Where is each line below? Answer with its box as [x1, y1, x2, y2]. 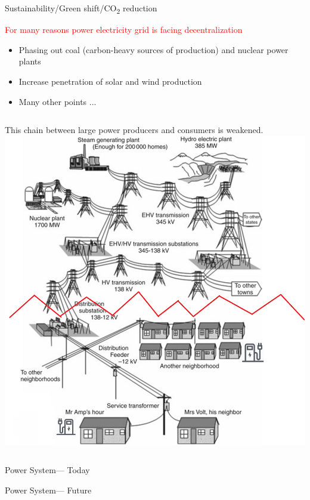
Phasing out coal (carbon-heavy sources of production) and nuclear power [18, 43, 289, 55]
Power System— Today [5, 464, 90, 476]
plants [18, 55, 41, 67]
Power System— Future [5, 484, 92, 496]
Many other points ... [18, 95, 97, 107]
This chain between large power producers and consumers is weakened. [5, 124, 263, 136]
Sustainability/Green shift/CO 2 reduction [5, 2, 157, 16]
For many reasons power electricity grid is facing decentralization [5, 23, 243, 36]
